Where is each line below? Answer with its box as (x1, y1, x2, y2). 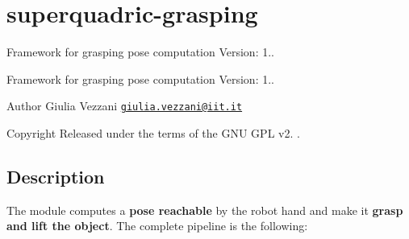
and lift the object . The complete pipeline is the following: (6, 217, 308, 234)
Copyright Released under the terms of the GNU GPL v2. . (6, 124, 300, 141)
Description (6, 163, 105, 188)
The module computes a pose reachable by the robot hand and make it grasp (6, 201, 403, 218)
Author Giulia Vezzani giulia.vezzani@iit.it (6, 97, 243, 114)
